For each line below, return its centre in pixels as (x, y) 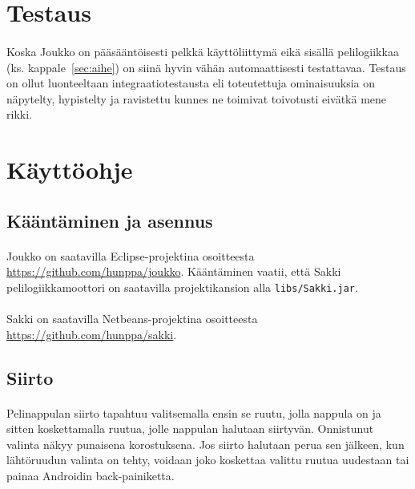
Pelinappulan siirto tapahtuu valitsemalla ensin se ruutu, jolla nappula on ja (194, 412)
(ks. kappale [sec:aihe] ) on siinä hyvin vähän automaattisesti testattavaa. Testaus (206, 67)
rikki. (19, 114)
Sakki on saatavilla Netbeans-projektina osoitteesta (132, 319)
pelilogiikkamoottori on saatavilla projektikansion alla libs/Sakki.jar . (182, 287)
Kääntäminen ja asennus (110, 220)
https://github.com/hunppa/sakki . (92, 334)
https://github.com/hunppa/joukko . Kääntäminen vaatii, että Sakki (174, 271)
